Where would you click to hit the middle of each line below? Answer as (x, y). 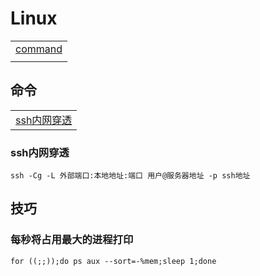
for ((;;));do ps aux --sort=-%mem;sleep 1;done (113, 261)
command (39, 49)
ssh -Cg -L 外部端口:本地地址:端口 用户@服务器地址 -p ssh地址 (130, 176)
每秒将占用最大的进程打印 (72, 240)
